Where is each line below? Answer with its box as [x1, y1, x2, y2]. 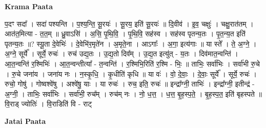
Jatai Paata [5, 115, 46, 126]
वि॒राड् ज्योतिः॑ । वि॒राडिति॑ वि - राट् [5, 98, 92, 109]
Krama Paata [5, 1, 53, 11]
